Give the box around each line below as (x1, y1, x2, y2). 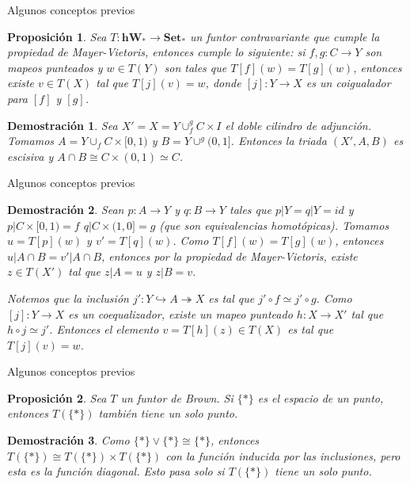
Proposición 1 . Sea (7, 28, 107, 44)
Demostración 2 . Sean (7, 200, 124, 217)
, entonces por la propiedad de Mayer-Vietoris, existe (101, 247, 358, 264)
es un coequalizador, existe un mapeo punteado (68, 305, 293, 322)
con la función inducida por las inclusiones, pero (165, 447, 401, 464)
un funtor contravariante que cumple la (190, 28, 380, 44)
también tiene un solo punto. (98, 405, 238, 422)
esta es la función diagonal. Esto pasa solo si (7, 463, 225, 479)
